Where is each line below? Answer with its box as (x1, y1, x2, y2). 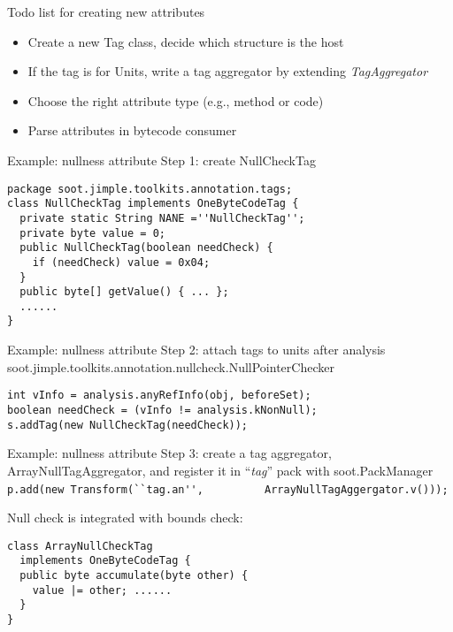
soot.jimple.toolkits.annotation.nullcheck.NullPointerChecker (7, 357, 334, 376)
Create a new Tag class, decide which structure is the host (27, 32, 344, 50)
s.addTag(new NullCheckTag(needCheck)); (7, 418, 249, 431)
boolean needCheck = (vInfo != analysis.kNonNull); (7, 403, 318, 416)
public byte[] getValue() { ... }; (19, 286, 229, 299)
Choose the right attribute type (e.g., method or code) (27, 91, 324, 110)
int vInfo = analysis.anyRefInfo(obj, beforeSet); (7, 389, 311, 402)
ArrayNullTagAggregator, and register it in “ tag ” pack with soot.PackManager (7, 461, 434, 479)
